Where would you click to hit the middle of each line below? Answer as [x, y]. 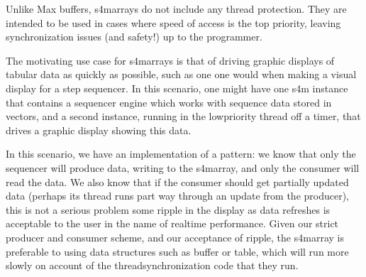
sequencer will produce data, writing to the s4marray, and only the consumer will [183, 167]
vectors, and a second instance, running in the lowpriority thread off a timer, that [183, 116]
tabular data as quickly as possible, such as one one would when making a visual [181, 74]
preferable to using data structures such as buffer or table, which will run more [177, 251]
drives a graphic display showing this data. [99, 130]
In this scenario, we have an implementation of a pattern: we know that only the [181, 154]
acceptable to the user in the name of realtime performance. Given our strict [172, 223]
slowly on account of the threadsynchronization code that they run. [152, 265]
